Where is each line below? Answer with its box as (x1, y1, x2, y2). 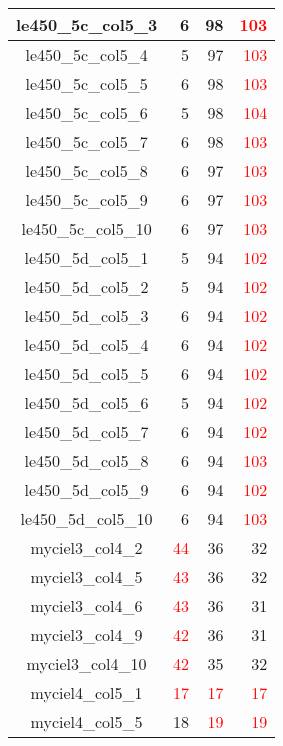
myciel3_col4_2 (30, 536, 143, 559)
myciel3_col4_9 (30, 623, 143, 646)
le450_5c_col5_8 (25, 159, 148, 182)
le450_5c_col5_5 (25, 72, 148, 95)
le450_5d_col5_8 (24, 449, 149, 472)
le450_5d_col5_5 (24, 362, 149, 385)
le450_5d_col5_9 (24, 478, 149, 501)
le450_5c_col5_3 (16, 13, 158, 36)
